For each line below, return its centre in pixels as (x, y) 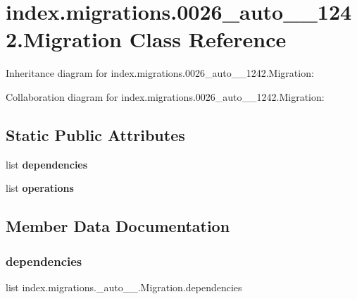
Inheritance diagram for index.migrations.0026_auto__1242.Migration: (160, 73)
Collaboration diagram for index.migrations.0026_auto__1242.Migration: (165, 96)
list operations (40, 188)
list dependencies (47, 164)
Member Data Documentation (118, 226)
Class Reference (208, 39)
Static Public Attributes (95, 134)
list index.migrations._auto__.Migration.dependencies (124, 287)
